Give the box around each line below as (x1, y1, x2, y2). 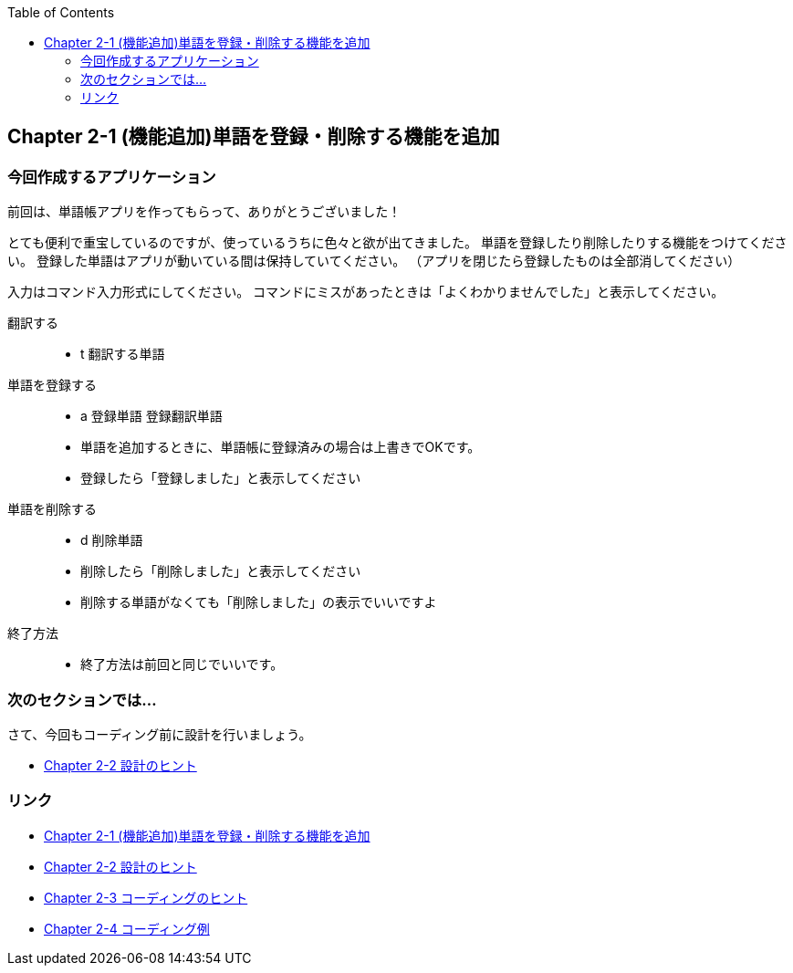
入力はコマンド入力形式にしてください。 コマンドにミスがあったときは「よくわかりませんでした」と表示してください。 (7, 284, 725, 300)
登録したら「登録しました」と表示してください (80, 470, 361, 486)
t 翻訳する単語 (80, 346, 165, 362)
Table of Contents (7, 5, 115, 20)
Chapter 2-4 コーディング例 (44, 920, 210, 936)
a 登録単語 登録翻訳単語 (80, 408, 223, 424)
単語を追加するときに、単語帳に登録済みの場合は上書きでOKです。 (80, 439, 481, 455)
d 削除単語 (80, 532, 143, 549)
